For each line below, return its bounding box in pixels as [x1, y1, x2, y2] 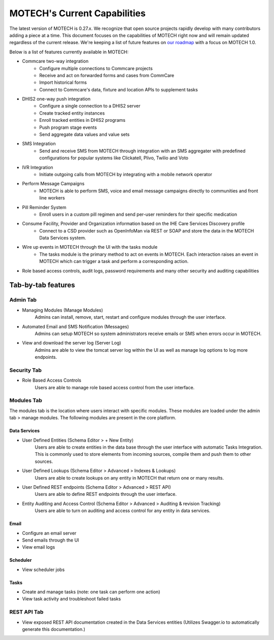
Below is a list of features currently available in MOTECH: [9, 49, 129, 55]
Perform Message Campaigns [22, 181, 85, 187]
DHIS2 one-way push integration [22, 96, 91, 102]
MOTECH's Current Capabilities [9, 8, 146, 19]
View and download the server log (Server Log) [22, 340, 121, 346]
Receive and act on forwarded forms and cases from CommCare [39, 72, 175, 78]
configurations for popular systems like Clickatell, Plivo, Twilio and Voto [39, 155, 189, 161]
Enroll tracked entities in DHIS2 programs [39, 117, 126, 123]
